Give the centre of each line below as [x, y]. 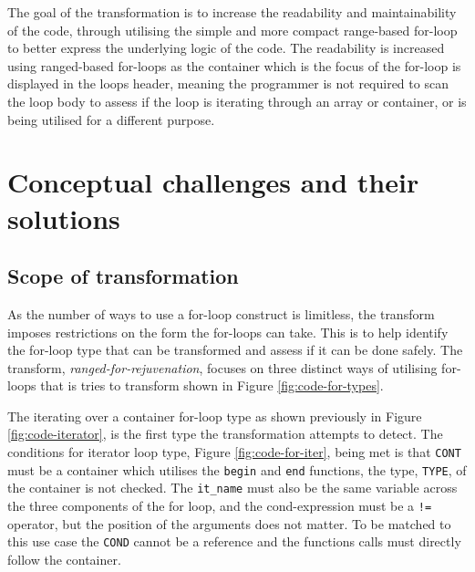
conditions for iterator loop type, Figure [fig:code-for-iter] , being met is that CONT [234, 452]
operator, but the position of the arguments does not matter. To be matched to [229, 523]
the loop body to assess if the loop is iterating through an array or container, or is [237, 101]
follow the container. [64, 559]
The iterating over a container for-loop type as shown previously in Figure [215, 416]
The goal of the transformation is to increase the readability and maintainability [232, 12]
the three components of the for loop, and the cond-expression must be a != [220, 506]
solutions [64, 218]
